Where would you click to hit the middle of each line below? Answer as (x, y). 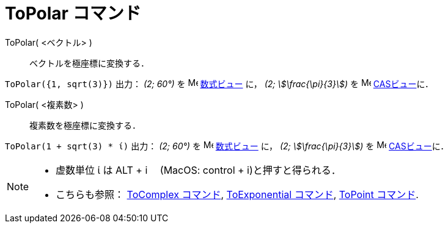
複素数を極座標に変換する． (85, 125)
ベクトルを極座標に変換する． (89, 63)
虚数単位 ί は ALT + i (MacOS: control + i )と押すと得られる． (198, 170)
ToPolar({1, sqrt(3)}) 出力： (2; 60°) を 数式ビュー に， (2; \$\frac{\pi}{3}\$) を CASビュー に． (219, 84)
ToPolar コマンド (73, 13)
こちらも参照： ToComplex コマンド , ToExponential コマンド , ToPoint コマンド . (237, 194)
